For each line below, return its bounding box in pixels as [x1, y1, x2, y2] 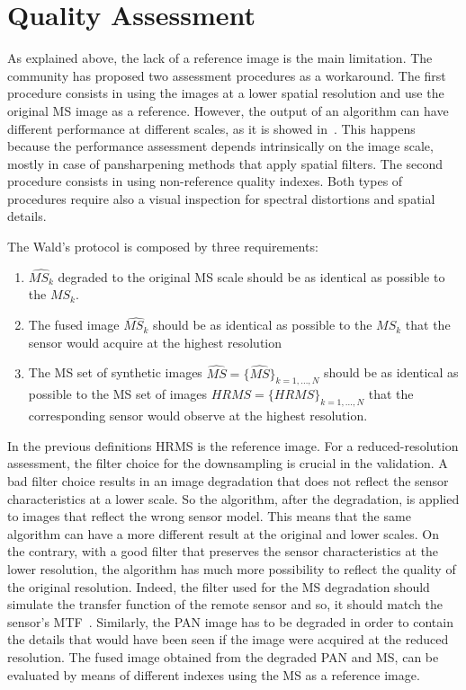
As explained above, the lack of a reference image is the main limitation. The [7, 49, 433, 67]
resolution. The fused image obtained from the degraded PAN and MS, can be [7, 648, 439, 666]
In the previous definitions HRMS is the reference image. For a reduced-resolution [7, 436, 459, 455]
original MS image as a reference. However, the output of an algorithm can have [7, 101, 449, 119]
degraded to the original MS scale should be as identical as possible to [58, 267, 445, 286]
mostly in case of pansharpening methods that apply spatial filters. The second [7, 154, 444, 172]
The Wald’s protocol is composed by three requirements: [7, 237, 318, 256]
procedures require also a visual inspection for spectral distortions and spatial [7, 189, 435, 208]
